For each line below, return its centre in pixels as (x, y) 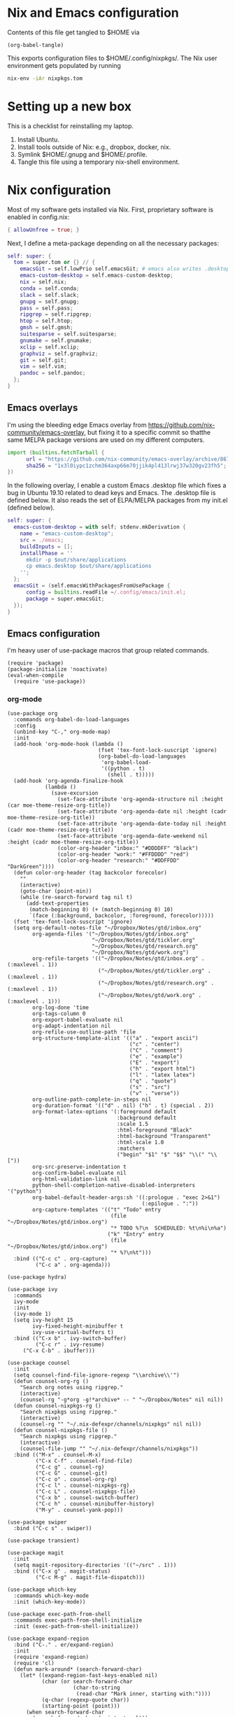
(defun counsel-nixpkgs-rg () (57, 1406)
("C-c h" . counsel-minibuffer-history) (95, 1504)
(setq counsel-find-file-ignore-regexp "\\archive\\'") (97, 1375)
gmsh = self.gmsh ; (47, 328)
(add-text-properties (57, 904)
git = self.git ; (44, 360)
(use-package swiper (37, 1522)
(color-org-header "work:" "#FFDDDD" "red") (123, 855)
